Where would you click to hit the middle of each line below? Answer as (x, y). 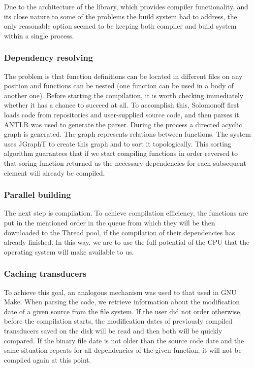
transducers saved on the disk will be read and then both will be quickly (113, 330)
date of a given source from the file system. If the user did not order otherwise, (123, 311)
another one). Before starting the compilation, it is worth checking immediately (124, 95)
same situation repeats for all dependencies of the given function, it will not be (123, 350)
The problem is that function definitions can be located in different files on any (123, 76)
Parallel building (37, 195)
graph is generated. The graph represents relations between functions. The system (127, 134)
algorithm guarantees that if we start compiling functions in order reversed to (121, 153)
